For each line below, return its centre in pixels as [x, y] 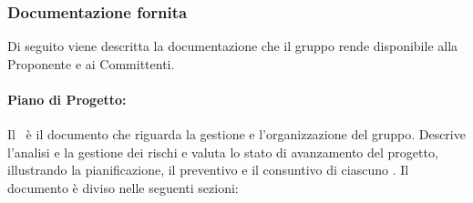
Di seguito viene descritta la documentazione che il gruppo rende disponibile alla [233, 46]
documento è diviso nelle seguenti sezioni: [123, 187]
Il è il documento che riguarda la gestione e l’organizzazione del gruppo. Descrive [236, 134]
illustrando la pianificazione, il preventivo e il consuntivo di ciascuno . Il [208, 170]
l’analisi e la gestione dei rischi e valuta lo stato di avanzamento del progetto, [223, 152]
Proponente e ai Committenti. [91, 63]
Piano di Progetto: [67, 99]
